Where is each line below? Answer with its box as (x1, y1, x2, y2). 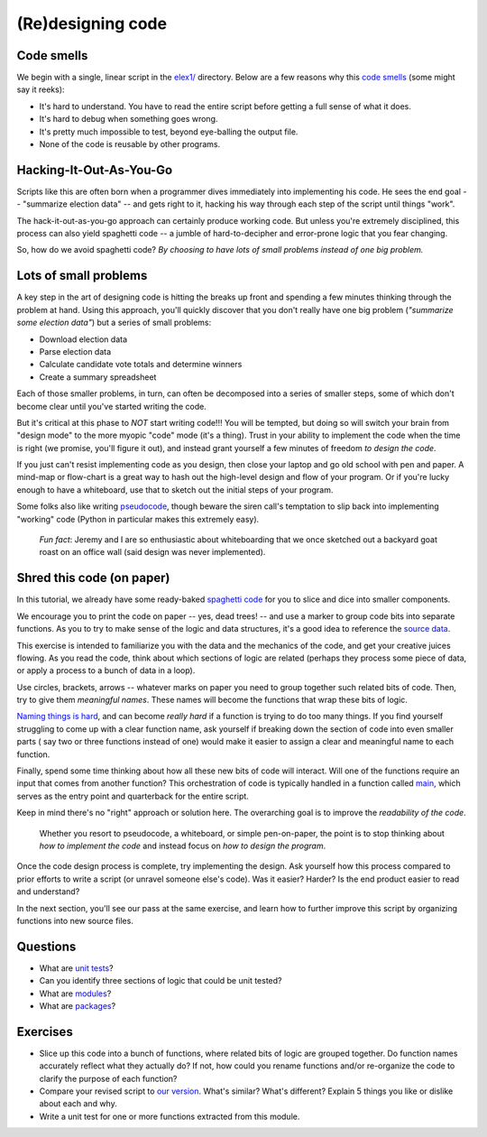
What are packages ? (39, 1001, 116, 1011)
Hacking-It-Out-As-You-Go (16, 162, 173, 178)
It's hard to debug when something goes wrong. (39, 114, 218, 125)
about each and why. (39, 1098, 117, 1109)
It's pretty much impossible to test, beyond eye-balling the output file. (39, 126, 299, 137)
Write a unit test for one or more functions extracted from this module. (39, 1111, 300, 1122)
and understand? (16, 886, 80, 897)
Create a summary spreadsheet (39, 371, 157, 383)
